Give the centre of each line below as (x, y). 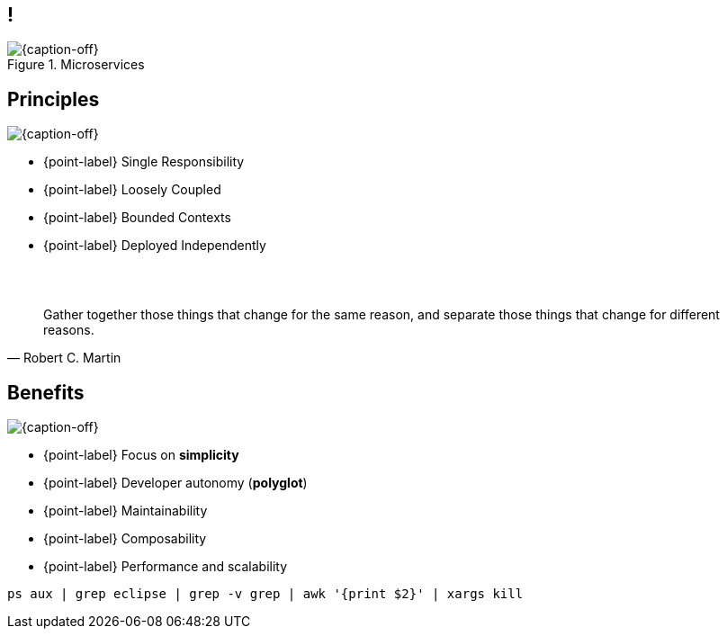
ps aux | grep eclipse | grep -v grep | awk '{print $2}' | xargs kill (265, 593)
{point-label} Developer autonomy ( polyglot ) (175, 482)
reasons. (69, 330)
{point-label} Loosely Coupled (132, 190)
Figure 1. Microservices (76, 65)
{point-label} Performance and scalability (166, 566)
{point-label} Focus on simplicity (141, 454)
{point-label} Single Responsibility (144, 162)
